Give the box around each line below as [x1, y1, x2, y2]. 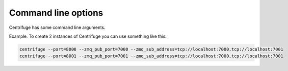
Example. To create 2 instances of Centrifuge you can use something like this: [9, 33, 167, 39]
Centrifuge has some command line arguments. [9, 24, 105, 30]
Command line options [9, 7, 103, 18]
